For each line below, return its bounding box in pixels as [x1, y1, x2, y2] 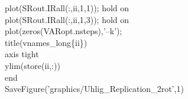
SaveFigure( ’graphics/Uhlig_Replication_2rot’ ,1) [5, 82, 184, 95]
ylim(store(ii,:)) [5, 59, 60, 71]
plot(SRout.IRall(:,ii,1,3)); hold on [5, 13, 129, 25]
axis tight [5, 48, 39, 60]
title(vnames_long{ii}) [5, 36, 87, 48]
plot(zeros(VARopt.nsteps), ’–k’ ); [5, 25, 122, 37]
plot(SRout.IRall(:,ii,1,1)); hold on [5, 2, 129, 14]
